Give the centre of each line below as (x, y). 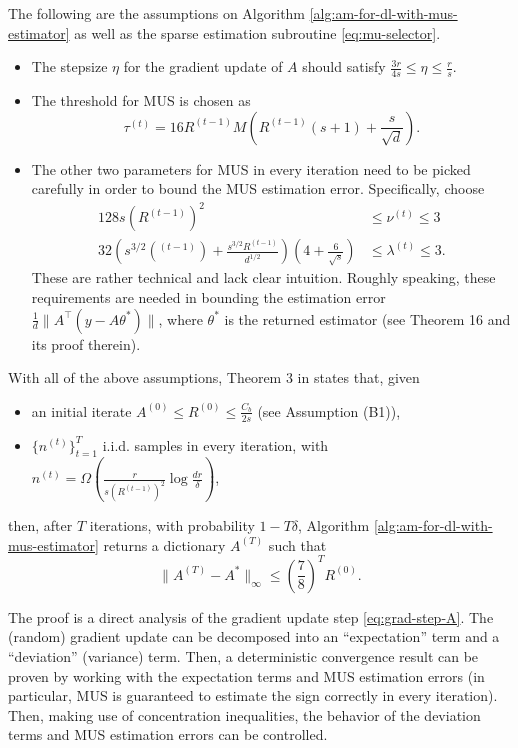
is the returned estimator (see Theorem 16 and (367, 318)
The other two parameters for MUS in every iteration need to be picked (251, 168)
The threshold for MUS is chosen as (141, 100)
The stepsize (69, 66)
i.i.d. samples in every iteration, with (215, 444)
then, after (40, 525)
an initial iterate (81, 410)
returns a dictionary (164, 544)
